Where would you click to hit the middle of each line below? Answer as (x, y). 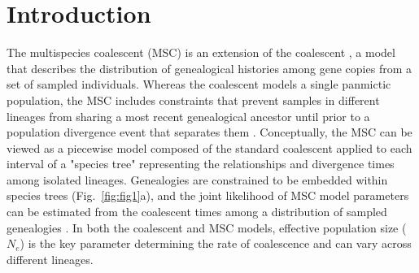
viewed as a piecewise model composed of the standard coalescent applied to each (209, 147)
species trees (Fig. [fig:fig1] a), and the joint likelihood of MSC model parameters (208, 195)
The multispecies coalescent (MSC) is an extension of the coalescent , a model (201, 52)
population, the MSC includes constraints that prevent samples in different (193, 100)
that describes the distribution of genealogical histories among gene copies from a (209, 68)
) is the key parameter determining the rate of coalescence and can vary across (216, 243)
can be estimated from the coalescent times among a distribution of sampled (197, 212)
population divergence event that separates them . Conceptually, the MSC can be (209, 132)
